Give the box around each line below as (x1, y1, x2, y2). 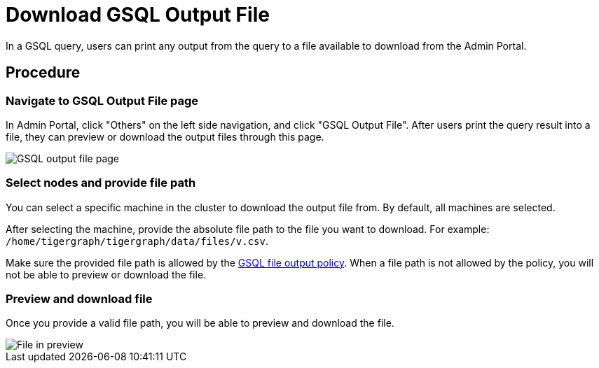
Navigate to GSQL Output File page (6, 93, 199, 108)
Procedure (6, 64, 81, 82)
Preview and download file (6, 292, 153, 306)
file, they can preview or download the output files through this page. (6, 130, 324, 143)
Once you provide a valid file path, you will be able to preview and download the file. (6, 317, 394, 330)
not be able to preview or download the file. (6, 268, 207, 281)
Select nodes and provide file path (6, 176, 196, 190)
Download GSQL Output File (6, 3, 270, 27)
